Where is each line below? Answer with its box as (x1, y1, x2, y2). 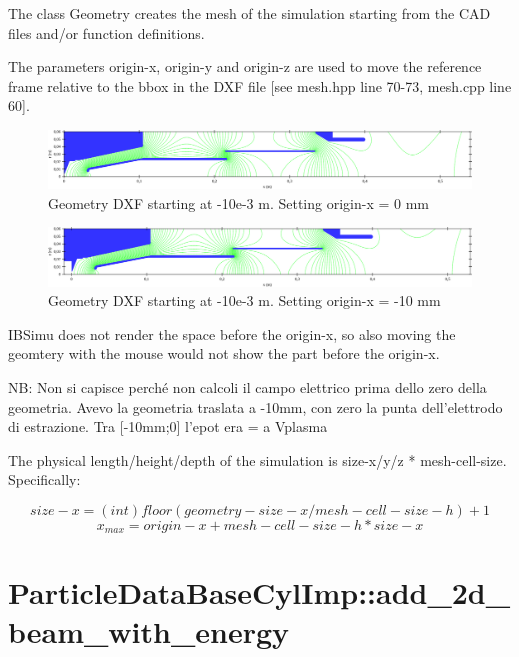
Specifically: (8, 469, 81, 490)
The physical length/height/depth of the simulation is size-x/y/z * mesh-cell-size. (8, 449, 507, 470)
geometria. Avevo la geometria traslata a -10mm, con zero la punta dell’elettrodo (8, 396, 503, 417)
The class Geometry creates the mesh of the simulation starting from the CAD (8, 3, 491, 23)
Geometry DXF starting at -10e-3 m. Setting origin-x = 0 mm (48, 192, 429, 213)
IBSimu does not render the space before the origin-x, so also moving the (8, 323, 456, 344)
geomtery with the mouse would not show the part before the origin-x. (8, 343, 440, 364)
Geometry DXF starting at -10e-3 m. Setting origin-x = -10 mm (48, 290, 441, 311)
